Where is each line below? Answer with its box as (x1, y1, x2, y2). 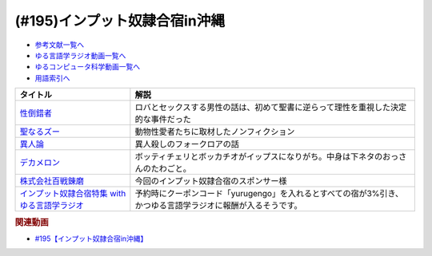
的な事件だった (134, 114, 191, 125)
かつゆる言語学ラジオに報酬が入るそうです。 (134, 200, 303, 211)
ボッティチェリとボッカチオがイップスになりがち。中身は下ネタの (134, 152, 383, 163)
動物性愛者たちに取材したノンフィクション (134, 126, 295, 137)
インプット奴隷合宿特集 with (19, 188, 126, 199)
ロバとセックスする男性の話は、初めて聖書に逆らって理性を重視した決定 (134, 102, 407, 113)
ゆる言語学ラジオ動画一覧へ (34, 50, 126, 60)
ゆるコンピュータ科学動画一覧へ (34, 62, 140, 72)
